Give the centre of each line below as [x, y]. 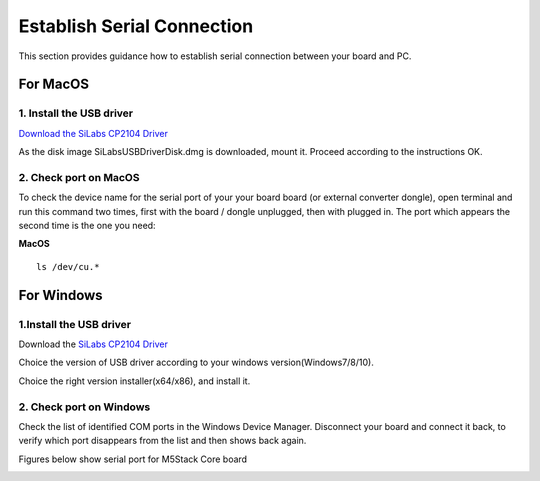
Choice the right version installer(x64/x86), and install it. [134, 381]
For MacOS [54, 84]
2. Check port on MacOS [79, 177]
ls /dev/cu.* [68, 266]
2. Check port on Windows [84, 407]
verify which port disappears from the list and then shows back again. [162, 441]
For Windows [61, 295]
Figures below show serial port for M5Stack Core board [133, 459]
